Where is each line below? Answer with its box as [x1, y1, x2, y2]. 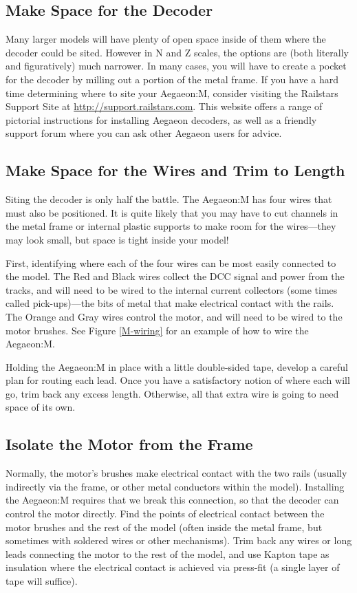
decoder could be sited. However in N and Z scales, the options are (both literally [6, 45, 349, 59]
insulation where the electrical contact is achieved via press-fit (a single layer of [6, 560, 340, 574]
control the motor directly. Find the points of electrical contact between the [6, 506, 325, 521]
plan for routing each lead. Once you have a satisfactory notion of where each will [6, 373, 350, 387]
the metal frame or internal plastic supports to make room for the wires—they [6, 219, 336, 233]
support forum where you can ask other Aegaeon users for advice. [6, 126, 282, 140]
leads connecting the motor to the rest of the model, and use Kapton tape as [6, 546, 329, 561]
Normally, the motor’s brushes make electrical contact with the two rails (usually [6, 466, 347, 480]
